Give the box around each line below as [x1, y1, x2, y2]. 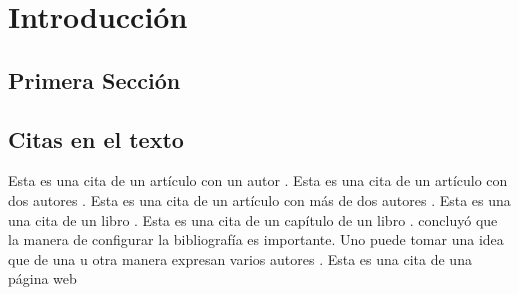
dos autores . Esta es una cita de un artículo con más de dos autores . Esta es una [8, 189, 511, 210]
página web [8, 268, 77, 289]
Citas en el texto [8, 123, 184, 154]
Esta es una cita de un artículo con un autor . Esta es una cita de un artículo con [8, 170, 508, 191]
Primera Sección [8, 64, 181, 95]
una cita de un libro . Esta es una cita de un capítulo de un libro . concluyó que [8, 209, 498, 230]
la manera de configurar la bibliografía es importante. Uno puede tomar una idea [8, 229, 504, 250]
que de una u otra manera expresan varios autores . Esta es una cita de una [8, 248, 472, 269]
